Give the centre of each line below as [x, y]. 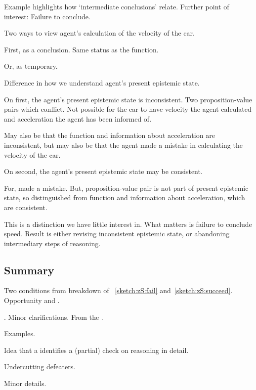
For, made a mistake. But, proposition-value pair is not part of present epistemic [126, 188]
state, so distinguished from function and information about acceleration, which [125, 197]
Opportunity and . [32, 300]
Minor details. [25, 383]
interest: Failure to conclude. [47, 16]
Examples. [20, 333]
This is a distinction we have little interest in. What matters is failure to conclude [128, 224]
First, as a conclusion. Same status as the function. [81, 49]
